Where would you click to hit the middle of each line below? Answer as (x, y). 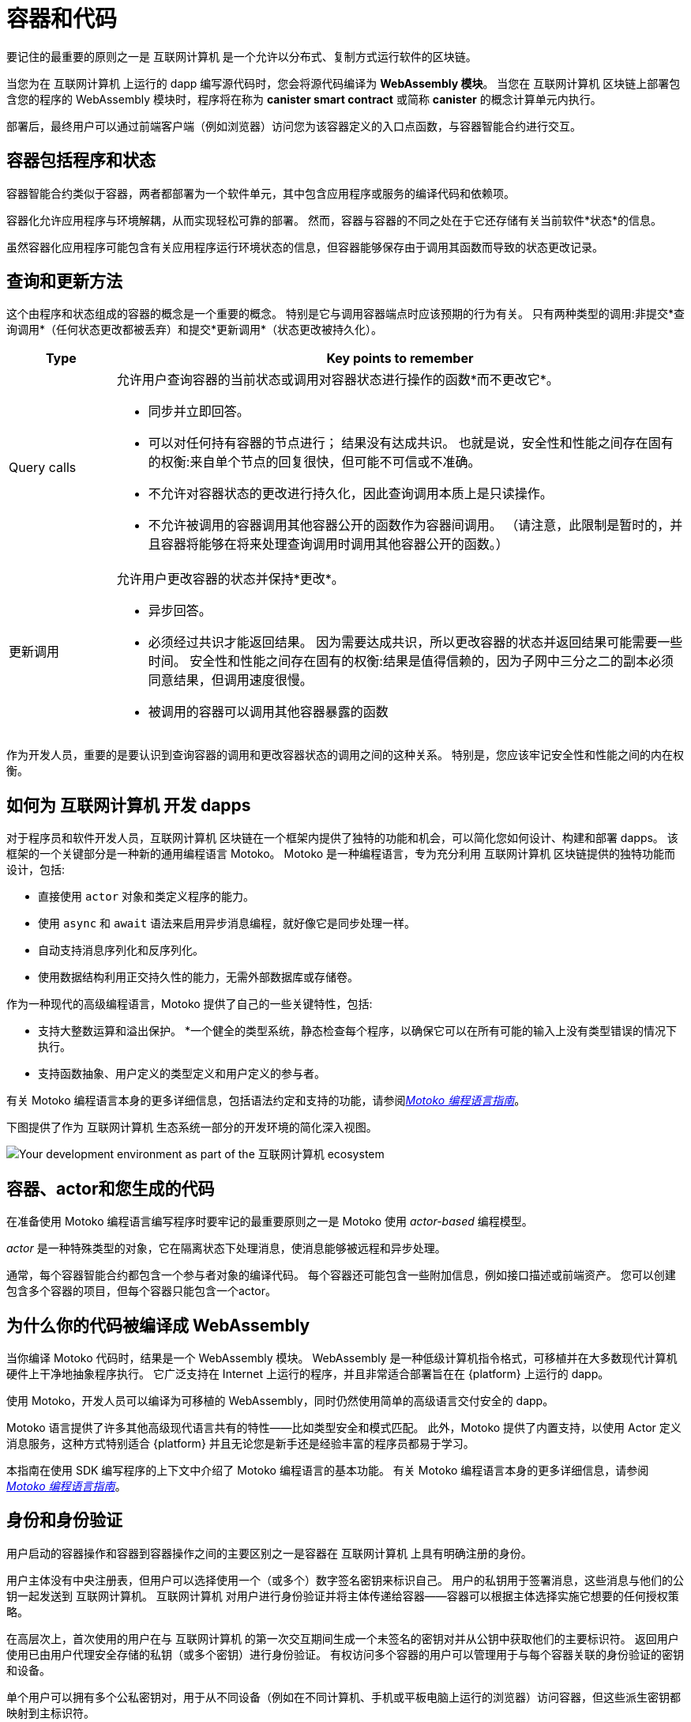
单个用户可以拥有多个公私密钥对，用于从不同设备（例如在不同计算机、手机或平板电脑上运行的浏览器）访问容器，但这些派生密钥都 (344, 1697)
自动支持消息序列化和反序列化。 (121, 950)
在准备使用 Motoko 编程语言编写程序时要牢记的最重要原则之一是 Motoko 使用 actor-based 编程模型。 (270, 1222)
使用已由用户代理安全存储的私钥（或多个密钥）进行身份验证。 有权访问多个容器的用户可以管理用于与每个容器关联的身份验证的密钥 (345, 1654)
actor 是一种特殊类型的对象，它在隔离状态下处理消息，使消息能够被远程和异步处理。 (226, 1248)
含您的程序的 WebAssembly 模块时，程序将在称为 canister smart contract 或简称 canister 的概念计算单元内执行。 (304, 99)
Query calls (43, 468)
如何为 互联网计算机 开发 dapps (129, 805)
